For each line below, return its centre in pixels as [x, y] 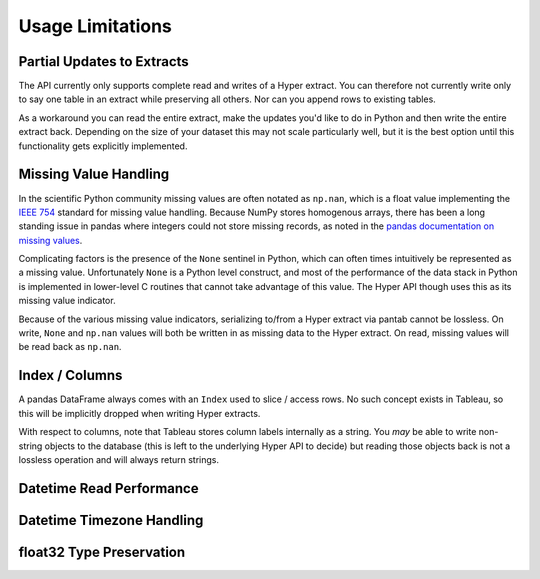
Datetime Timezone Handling [111, 520]
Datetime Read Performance [108, 488]
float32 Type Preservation [102, 551]
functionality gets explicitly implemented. [103, 146]
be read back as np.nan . [70, 347]
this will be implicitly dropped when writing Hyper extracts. [139, 413]
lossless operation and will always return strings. [119, 459]
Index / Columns [70, 375]
